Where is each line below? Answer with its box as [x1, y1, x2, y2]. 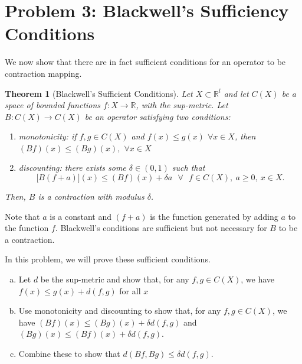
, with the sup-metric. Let [136, 99, 228, 111]
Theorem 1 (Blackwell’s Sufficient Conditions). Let [5, 87, 193, 99]
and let [224, 87, 249, 99]
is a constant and [50, 210, 112, 222]
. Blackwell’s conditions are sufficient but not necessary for [55, 222, 267, 234]
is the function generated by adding [150, 210, 278, 222]
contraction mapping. [5, 67, 82, 79]
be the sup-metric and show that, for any [40, 273, 189, 285]
